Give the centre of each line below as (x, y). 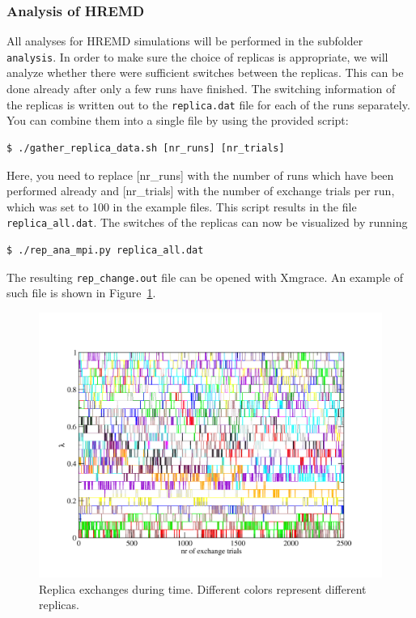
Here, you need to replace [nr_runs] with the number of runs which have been (200, 175)
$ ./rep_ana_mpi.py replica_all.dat (105, 250)
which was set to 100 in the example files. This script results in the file (182, 206)
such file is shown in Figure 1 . (81, 293)
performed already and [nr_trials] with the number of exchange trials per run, (201, 191)
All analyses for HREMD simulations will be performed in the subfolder (185, 41)
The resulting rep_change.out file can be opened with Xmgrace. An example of (205, 277)
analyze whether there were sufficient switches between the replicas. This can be (205, 72)
